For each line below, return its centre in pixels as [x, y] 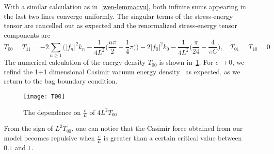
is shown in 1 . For [186, 62]
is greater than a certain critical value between [173, 138]
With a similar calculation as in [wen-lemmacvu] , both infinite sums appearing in [125, 6]
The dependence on [52, 112]
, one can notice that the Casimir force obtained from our [157, 128]
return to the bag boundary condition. [61, 81]
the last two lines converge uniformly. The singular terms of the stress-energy [119, 16]
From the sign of [29, 128]
